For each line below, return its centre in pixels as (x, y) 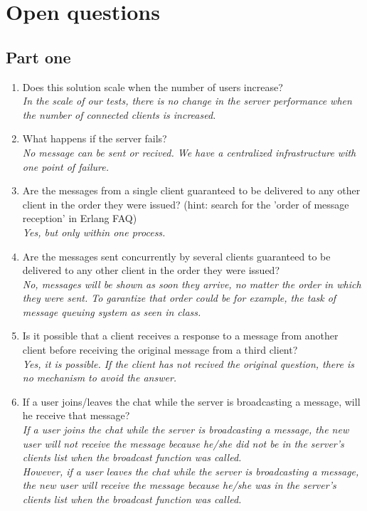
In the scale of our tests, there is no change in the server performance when (187, 101)
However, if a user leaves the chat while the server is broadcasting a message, (191, 471)
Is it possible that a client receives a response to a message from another (180, 336)
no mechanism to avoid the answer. (100, 378)
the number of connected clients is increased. (119, 114)
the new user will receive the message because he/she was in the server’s (179, 485)
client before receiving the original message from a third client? (160, 350)
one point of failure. (65, 166)
